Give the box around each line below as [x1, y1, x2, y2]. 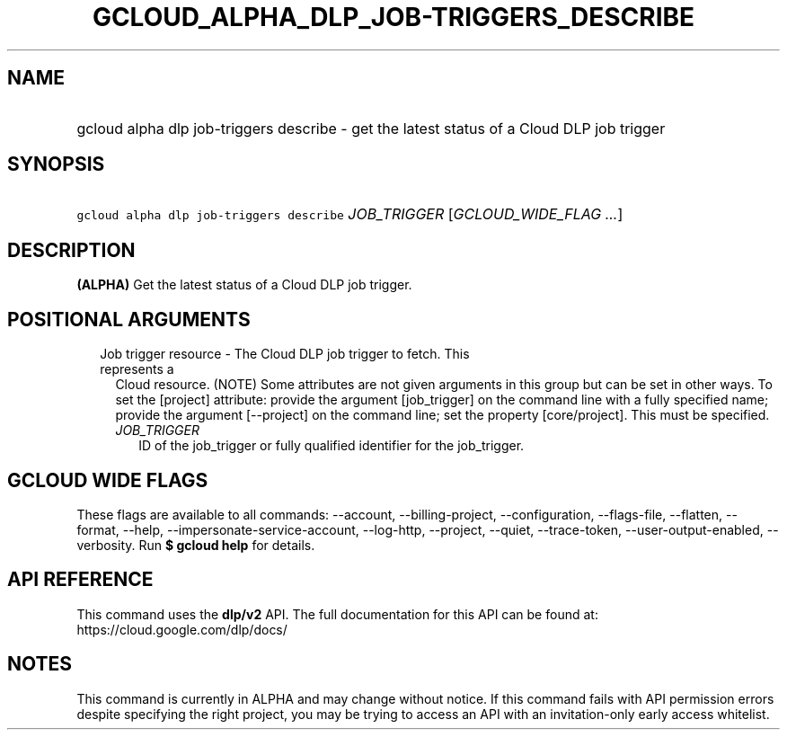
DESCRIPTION [7, 238, 136, 262]
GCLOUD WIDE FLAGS [7, 468, 208, 492]
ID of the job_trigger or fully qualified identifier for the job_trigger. [138, 438, 525, 454]
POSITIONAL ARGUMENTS [7, 307, 251, 331]
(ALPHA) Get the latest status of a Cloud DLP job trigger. [76, 277, 412, 293]
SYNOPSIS [7, 153, 105, 176]
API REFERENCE [7, 568, 154, 591]
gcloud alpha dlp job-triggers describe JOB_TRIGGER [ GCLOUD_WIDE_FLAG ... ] [76, 205, 623, 224]
